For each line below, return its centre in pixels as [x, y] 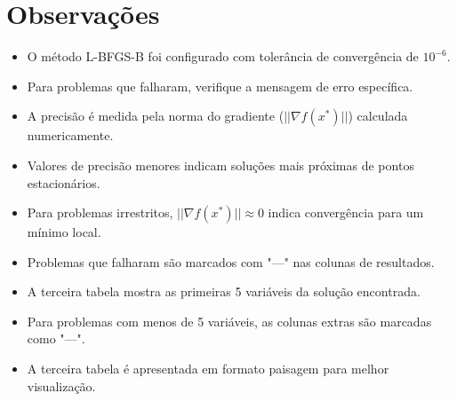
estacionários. [64, 182]
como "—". [56, 338]
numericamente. [70, 135]
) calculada [378, 116]
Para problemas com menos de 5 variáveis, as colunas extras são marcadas [229, 321]
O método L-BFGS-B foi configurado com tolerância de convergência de [223, 56]
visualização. [61, 385]
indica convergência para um [346, 212]
